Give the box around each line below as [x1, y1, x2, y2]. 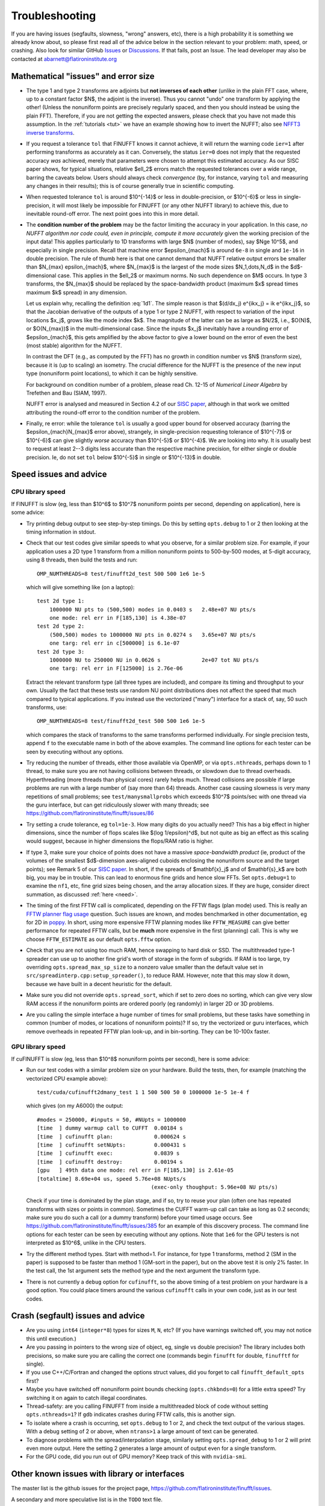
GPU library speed [11, 1043, 66, 1051]
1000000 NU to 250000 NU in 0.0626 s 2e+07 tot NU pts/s [49, 657, 259, 664]
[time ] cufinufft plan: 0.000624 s [37, 1133, 187, 1140]
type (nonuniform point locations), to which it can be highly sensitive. [26, 370, 198, 377]
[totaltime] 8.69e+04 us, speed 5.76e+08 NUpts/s [37, 1175, 187, 1182]
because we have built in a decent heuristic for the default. [26, 980, 173, 987]
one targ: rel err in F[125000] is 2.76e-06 [49, 665, 183, 672]
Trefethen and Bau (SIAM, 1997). [26, 389, 107, 396]
